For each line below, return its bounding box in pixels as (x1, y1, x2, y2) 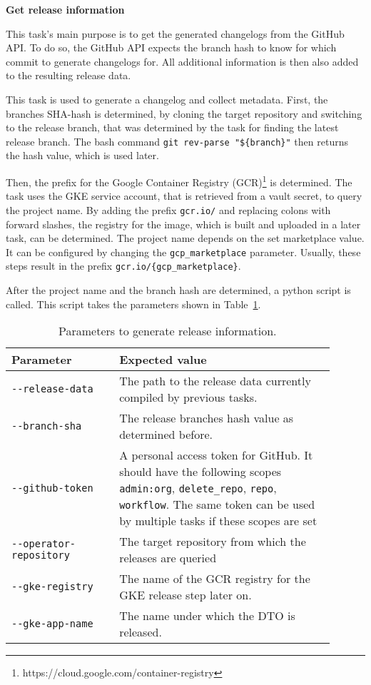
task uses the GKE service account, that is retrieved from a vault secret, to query (6, 188, 362, 203)
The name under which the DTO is (119, 607, 295, 624)
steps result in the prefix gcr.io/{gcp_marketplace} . (6, 258, 241, 273)
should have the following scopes (119, 463, 282, 480)
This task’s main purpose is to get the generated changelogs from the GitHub (6, 26, 345, 41)
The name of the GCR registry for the (119, 570, 310, 587)
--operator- (11, 538, 76, 550)
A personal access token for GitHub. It (119, 447, 313, 464)
